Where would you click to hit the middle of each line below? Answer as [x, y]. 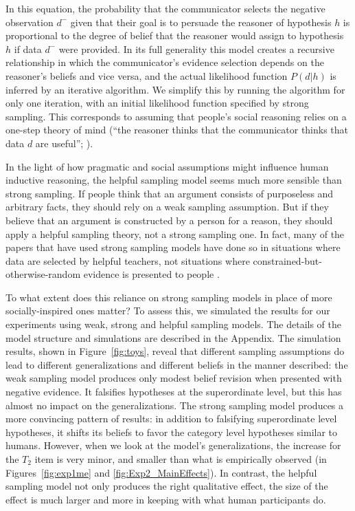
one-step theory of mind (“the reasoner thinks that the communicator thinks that [177, 130]
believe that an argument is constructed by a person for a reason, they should [169, 220]
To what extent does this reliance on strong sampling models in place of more [169, 297]
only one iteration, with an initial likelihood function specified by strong [157, 103]
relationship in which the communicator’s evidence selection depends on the [165, 62]
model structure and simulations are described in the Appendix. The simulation [173, 337]
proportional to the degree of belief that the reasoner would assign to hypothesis [175, 35]
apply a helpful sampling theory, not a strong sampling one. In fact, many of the [175, 233]
